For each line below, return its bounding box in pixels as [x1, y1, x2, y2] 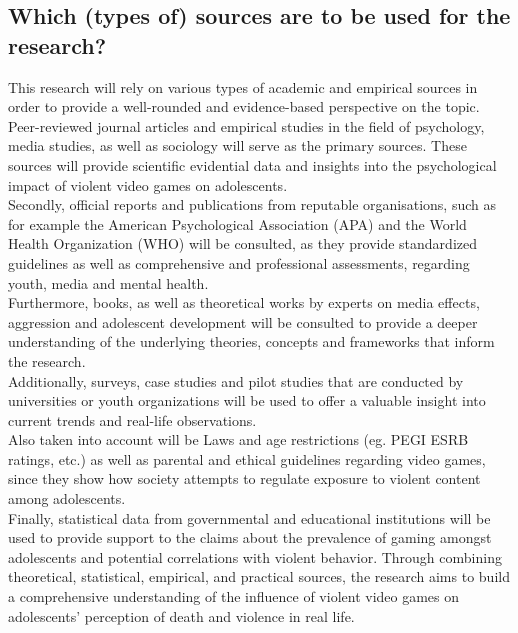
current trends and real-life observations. [8, 409, 257, 430]
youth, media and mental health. [8, 272, 209, 293]
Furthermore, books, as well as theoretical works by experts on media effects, [8, 292, 480, 313]
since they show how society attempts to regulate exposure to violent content [8, 468, 481, 489]
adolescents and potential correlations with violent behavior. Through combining [8, 546, 502, 567]
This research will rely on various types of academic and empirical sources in [8, 76, 478, 97]
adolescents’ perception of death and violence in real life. [8, 605, 355, 626]
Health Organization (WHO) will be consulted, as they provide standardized [8, 233, 477, 254]
